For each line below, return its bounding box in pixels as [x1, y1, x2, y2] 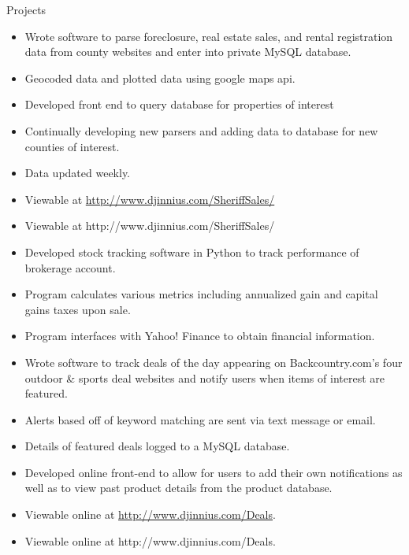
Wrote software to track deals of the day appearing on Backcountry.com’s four [24, 353, 403, 370]
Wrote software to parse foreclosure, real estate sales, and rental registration [24, 28, 393, 44]
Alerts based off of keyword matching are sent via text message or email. [24, 411, 376, 427]
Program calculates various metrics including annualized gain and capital [24, 286, 378, 302]
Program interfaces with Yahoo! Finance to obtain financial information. [24, 327, 375, 344]
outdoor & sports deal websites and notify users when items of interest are [24, 369, 385, 386]
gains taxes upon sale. [24, 301, 131, 317]
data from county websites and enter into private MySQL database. [24, 43, 351, 60]
